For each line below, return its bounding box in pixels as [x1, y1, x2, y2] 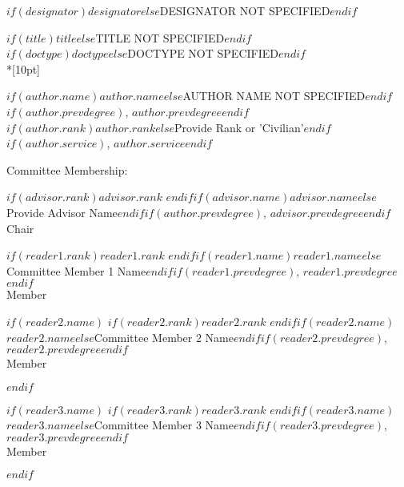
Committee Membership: [6, 161, 128, 178]
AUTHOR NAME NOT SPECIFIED [182, 87, 366, 104]
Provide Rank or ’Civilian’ [174, 119, 304, 135]
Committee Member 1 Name [6, 262, 146, 279]
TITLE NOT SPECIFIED [95, 29, 225, 46]
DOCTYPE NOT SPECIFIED [127, 45, 278, 62]
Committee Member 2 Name [94, 328, 234, 345]
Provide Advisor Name [6, 203, 118, 220]
